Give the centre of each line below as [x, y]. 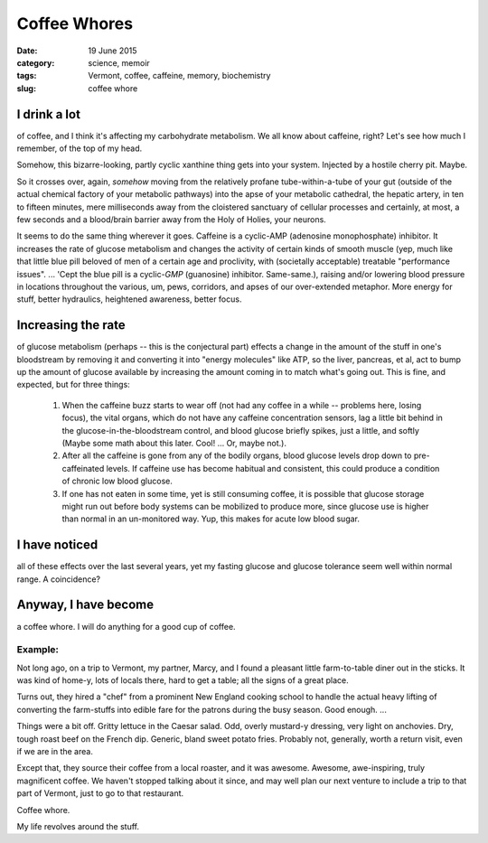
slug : [26, 88]
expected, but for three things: [73, 385]
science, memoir [119, 62]
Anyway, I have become [85, 605]
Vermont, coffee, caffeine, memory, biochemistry [179, 76]
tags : [27, 76]
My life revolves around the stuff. [78, 826]
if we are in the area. [55, 751]
